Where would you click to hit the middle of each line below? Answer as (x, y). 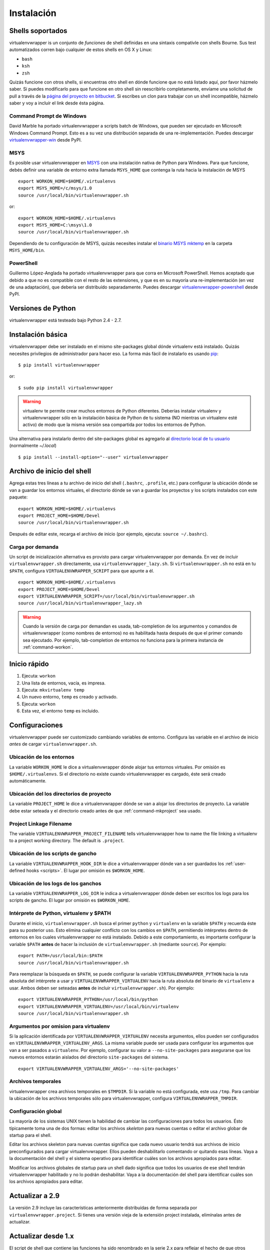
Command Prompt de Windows (48, 116)
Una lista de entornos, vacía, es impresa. (64, 683)
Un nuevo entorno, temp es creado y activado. (69, 697)
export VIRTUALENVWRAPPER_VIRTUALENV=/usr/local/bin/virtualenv (99, 1006)
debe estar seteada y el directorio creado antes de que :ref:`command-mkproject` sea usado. (105, 810)
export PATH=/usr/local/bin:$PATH (60, 956)
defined (17, 870)
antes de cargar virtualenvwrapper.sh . (53, 744)
